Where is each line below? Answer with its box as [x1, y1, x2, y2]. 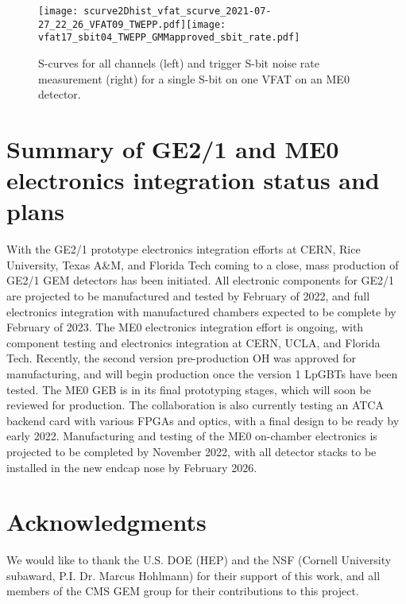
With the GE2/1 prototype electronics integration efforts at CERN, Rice [6, 241, 361, 257]
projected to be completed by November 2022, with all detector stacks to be [6, 443, 377, 459]
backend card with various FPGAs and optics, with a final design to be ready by [6, 412, 400, 428]
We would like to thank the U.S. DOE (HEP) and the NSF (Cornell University [6, 552, 392, 568]
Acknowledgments [6, 505, 207, 538]
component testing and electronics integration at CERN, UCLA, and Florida [6, 334, 381, 350]
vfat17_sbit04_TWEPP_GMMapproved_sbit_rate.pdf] [38, 32, 300, 44]
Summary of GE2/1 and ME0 [6, 132, 339, 165]
